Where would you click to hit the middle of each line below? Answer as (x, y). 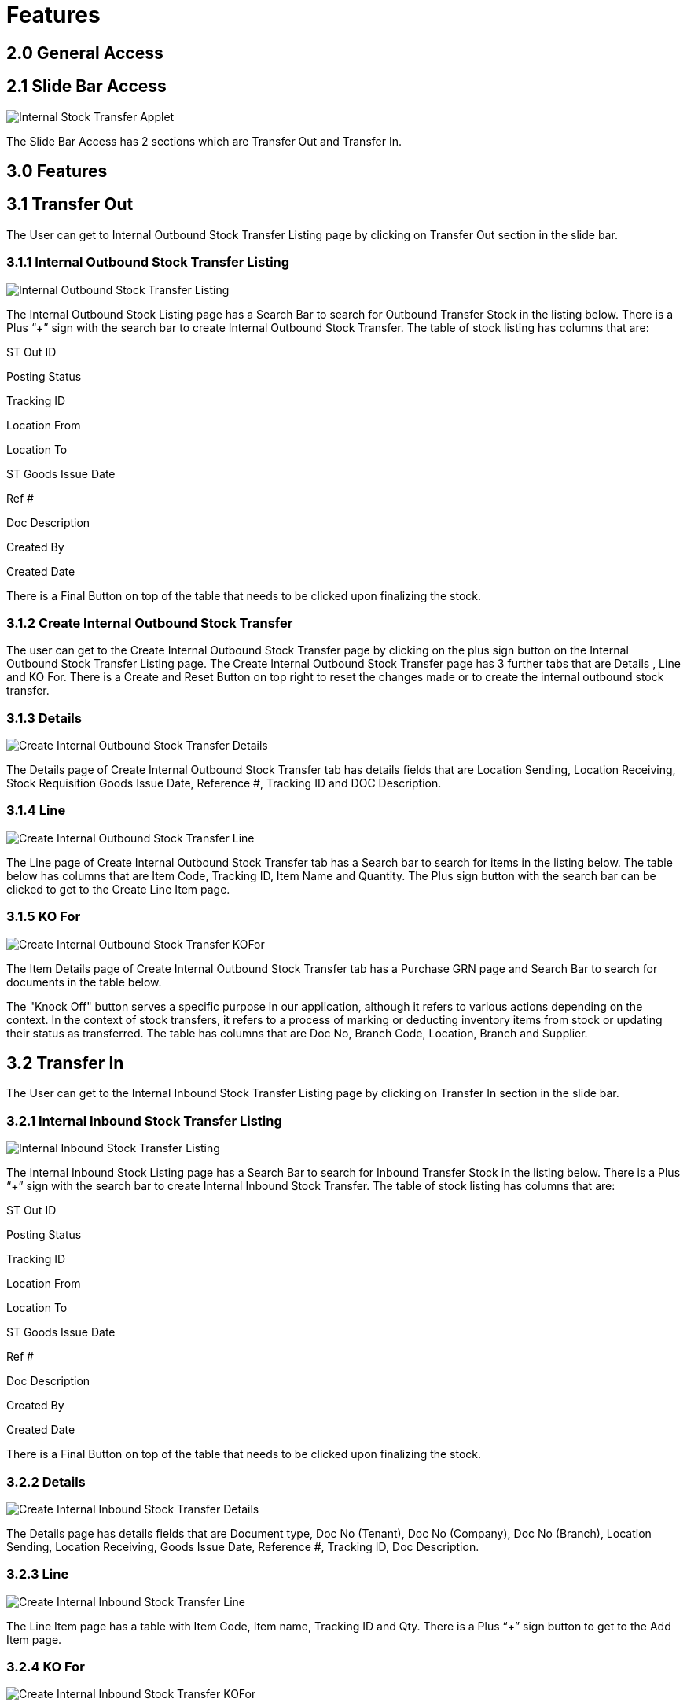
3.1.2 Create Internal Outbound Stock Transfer (150, 623)
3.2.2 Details (46, 1481)
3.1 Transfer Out (70, 204)
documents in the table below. (84, 982)
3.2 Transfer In (65, 1063)
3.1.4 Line (36, 811)
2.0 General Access (85, 53)
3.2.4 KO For (46, 1667)
